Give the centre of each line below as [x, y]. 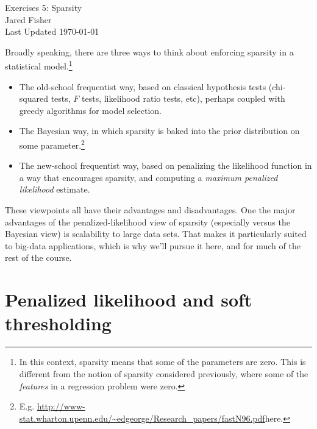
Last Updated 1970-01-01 [52, 31]
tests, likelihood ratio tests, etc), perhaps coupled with [183, 98]
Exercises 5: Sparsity [44, 7]
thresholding [58, 323]
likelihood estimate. [55, 189]
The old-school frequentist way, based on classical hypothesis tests [143, 86]
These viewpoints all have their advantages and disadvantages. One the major [150, 210]
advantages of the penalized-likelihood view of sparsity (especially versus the [148, 222]
